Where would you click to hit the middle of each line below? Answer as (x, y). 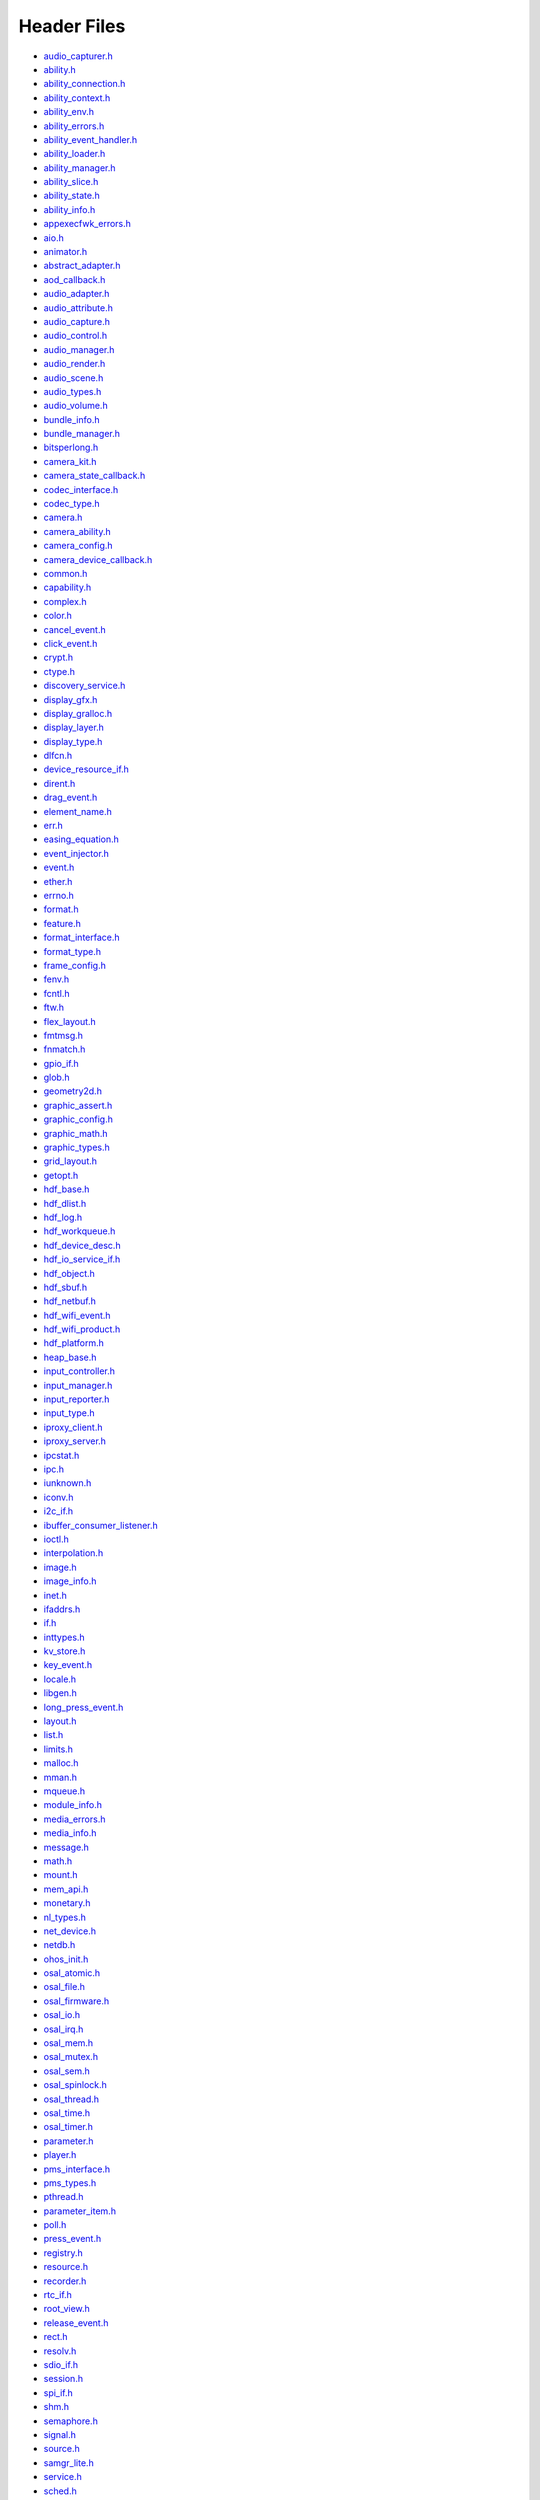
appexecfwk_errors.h (87, 224)
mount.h (61, 1875)
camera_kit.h (70, 461)
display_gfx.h (70, 699)
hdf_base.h (66, 1189)
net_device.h (70, 1931)
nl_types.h (65, 1917)
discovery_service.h (84, 686)
